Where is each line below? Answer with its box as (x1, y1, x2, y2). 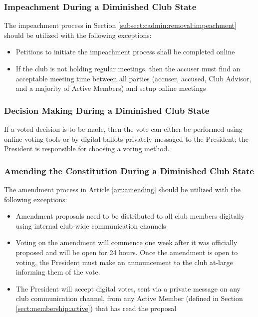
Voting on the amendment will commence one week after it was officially (15, 237, 238, 248)
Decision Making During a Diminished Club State (4, 104, 210, 116)
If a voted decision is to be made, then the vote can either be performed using (4, 124, 243, 134)
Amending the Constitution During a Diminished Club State (4, 164, 254, 177)
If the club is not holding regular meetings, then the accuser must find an (15, 63, 241, 73)
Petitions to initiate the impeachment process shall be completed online (15, 46, 235, 57)
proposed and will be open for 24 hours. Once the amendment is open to (15, 247, 238, 257)
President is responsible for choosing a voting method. (4, 143, 170, 154)
